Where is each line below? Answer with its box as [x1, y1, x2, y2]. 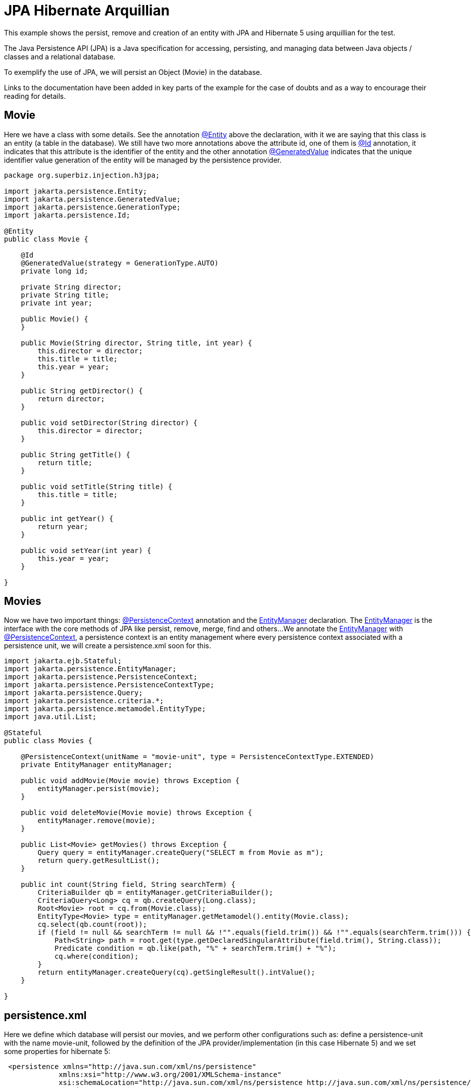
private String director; [20, 282, 122, 291]
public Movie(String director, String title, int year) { [20, 338, 252, 347]
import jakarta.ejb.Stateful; [4, 657, 122, 665]
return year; [37, 522, 88, 531]
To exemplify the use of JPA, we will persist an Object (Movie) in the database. [4, 67, 262, 76]
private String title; [20, 290, 109, 299]
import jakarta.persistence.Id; [4, 211, 130, 219]
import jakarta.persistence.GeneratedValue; [4, 195, 181, 203]
